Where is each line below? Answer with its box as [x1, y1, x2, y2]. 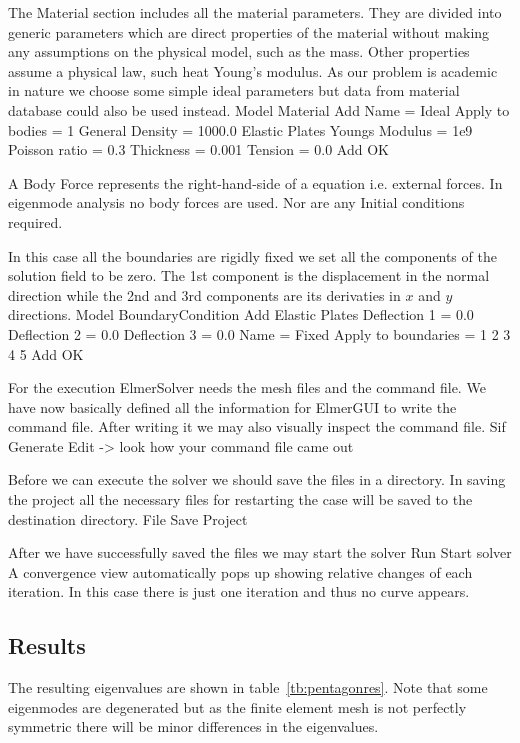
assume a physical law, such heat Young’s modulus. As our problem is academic [8, 60, 498, 81]
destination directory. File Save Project [8, 508, 248, 529]
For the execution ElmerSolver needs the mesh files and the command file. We [8, 377, 486, 398]
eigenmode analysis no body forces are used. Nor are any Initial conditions [8, 192, 465, 213]
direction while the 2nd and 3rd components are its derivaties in [8, 284, 401, 305]
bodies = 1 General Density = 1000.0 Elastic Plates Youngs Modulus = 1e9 [8, 119, 473, 140]
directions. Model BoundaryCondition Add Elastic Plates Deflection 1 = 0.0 [8, 304, 474, 325]
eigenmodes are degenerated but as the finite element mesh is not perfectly [8, 696, 467, 717]
